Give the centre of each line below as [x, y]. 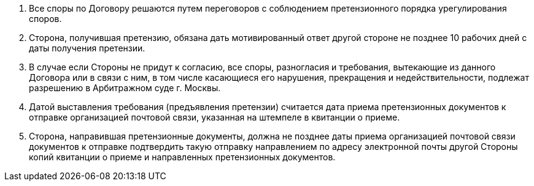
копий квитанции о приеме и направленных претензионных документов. [182, 157]
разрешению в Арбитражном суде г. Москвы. [125, 88]
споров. [45, 19]
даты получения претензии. [87, 48]
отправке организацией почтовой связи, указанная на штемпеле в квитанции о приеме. [215, 117]
